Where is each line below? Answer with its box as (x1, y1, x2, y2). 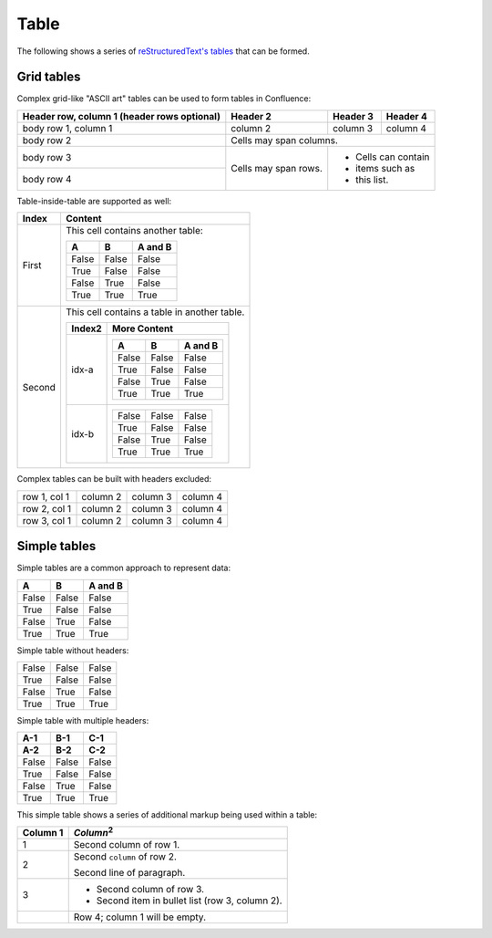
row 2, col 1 (22, 502, 72, 515)
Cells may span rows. (231, 162, 323, 174)
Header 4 (385, 109, 427, 122)
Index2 (71, 322, 102, 335)
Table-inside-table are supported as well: (16, 195, 172, 206)
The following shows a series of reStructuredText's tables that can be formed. (16, 46, 310, 57)
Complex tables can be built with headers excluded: (16, 474, 212, 485)
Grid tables (16, 69, 81, 85)
